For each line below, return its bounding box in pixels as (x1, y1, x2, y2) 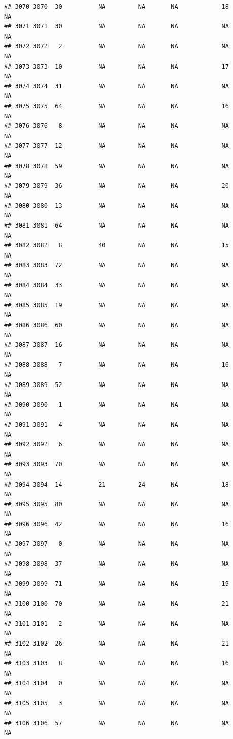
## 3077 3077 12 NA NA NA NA (4, 142, 229, 150)
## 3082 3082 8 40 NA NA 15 (4, 242, 229, 249)
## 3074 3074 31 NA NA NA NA (4, 82, 229, 90)
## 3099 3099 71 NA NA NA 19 (4, 580, 229, 588)
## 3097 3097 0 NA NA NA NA (4, 540, 229, 548)
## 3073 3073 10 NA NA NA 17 (4, 62, 229, 70)
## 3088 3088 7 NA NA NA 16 (4, 361, 229, 369)
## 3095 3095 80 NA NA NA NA (4, 500, 229, 508)
